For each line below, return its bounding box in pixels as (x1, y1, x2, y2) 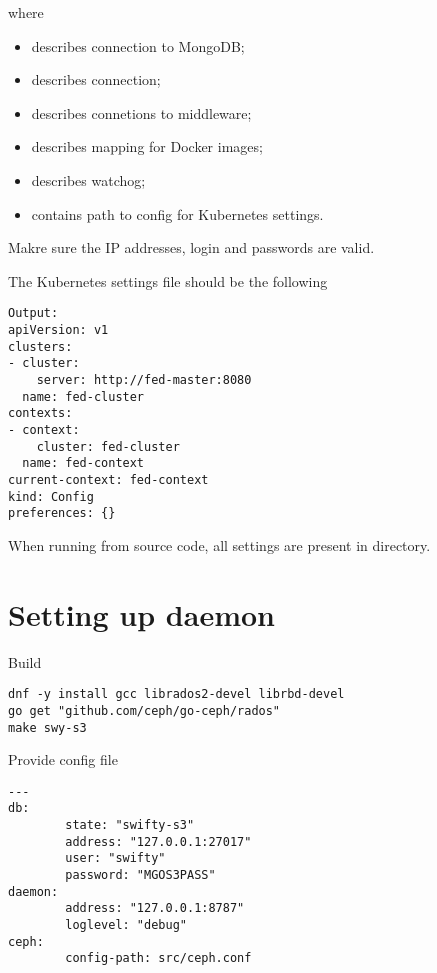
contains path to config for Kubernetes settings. (31, 203, 324, 224)
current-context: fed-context (8, 472, 209, 487)
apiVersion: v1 (8, 323, 109, 337)
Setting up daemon (8, 593, 275, 634)
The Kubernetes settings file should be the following (8, 270, 328, 291)
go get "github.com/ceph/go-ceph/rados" (8, 703, 281, 718)
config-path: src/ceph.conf (65, 951, 252, 966)
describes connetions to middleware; (31, 102, 252, 123)
